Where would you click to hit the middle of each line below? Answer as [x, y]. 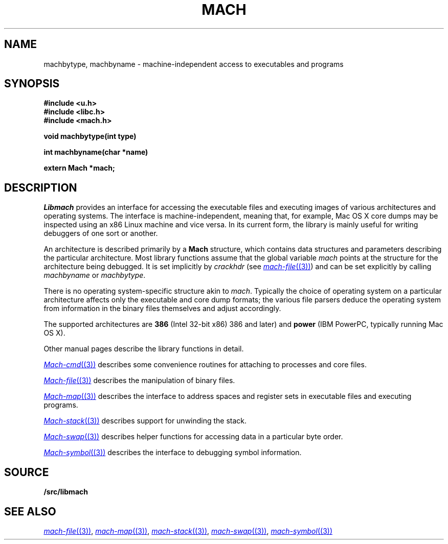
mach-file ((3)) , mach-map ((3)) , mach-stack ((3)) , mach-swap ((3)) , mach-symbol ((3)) [188, 531]
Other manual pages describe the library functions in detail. [144, 349]
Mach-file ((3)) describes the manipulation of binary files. [139, 381]
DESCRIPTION [41, 187]
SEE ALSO [30, 511]
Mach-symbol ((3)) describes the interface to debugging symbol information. [173, 453]
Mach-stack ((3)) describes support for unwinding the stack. [145, 421]
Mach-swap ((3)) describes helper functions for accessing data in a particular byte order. [193, 437]
